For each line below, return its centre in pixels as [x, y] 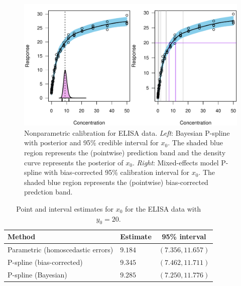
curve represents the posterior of [74, 162]
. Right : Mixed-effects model [175, 162]
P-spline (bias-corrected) [45, 262]
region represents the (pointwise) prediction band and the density [125, 152]
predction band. [48, 192]
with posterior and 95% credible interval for [91, 142]
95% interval [184, 236]
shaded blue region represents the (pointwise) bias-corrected [116, 182]
